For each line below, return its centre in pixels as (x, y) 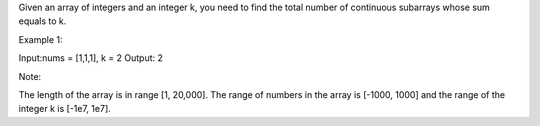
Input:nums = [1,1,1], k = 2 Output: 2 (91, 58)
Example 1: (40, 39)
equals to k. (42, 21)
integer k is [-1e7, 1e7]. (65, 109)
